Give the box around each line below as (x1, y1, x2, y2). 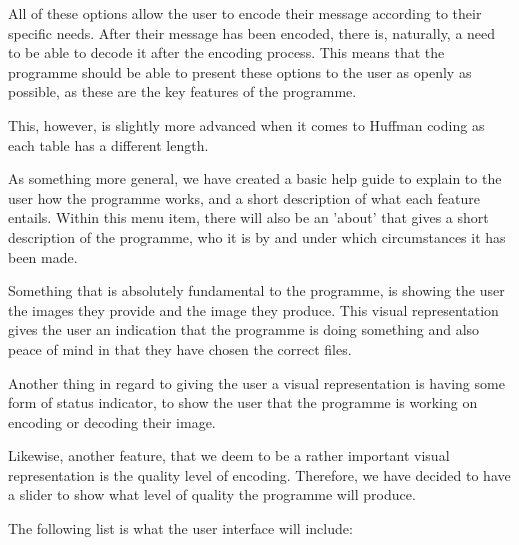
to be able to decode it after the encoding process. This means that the (8, 42, 445, 63)
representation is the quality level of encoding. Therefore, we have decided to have (8, 464, 511, 485)
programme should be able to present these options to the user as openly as (8, 61, 472, 82)
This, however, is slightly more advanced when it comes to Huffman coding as (8, 114, 485, 135)
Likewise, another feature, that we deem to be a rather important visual (8, 445, 450, 466)
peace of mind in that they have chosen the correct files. (8, 338, 352, 359)
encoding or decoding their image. (8, 411, 216, 432)
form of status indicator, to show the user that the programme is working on (8, 392, 478, 413)
